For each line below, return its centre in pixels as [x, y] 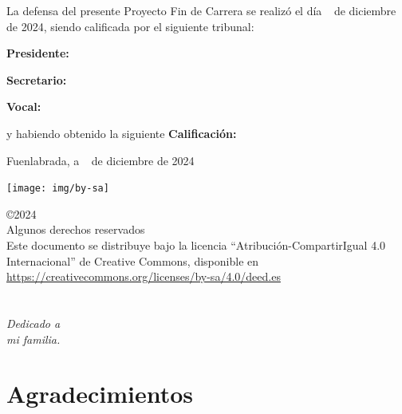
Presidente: [38, 53]
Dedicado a [33, 323]
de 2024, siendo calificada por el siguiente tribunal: [130, 26]
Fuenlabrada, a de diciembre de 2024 [100, 160]
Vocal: [24, 106]
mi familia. [33, 339]
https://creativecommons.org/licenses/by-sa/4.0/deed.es [144, 276]
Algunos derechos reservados [76, 229]
